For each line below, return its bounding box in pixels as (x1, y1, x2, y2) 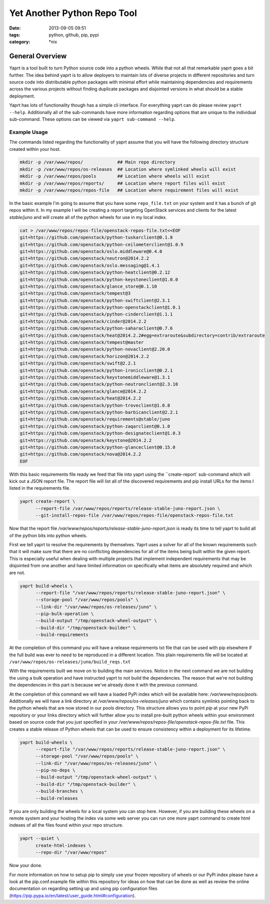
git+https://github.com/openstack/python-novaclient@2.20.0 (19, 346, 170, 352)
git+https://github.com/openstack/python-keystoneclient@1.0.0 (19, 276, 178, 282)
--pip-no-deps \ (35, 768, 75, 773)
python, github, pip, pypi (48, 31, 99, 37)
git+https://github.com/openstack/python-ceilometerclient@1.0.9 (19, 241, 183, 247)
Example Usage (9, 128, 48, 135)
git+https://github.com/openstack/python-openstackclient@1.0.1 (19, 305, 181, 310)
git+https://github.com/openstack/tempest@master (19, 340, 144, 345)
